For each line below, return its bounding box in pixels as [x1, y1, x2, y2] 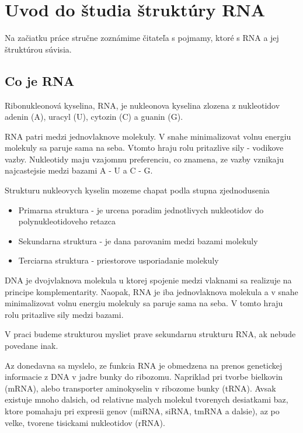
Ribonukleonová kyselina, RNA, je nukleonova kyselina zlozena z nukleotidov [5, 99, 280, 111]
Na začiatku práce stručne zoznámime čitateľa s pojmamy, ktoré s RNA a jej [5, 32, 279, 44]
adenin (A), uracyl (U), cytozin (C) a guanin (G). [5, 110, 183, 123]
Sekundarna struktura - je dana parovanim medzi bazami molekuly [18, 234, 258, 247]
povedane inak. [5, 340, 58, 352]
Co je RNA [5, 71, 75, 89]
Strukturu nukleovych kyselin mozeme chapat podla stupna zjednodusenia [5, 184, 270, 196]
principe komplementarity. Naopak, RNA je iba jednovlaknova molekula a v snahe [5, 285, 298, 297]
